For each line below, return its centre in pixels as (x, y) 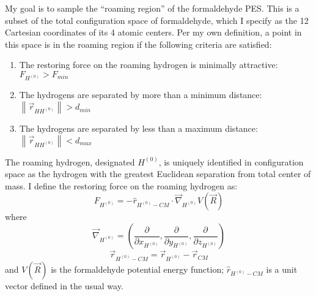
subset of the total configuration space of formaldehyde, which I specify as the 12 (157, 20)
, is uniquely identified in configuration (231, 161)
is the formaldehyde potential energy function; (138, 269)
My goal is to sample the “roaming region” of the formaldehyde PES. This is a (152, 8)
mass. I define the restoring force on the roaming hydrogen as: (121, 185)
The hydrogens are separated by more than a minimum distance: (141, 95)
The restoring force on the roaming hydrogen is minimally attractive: (149, 65)
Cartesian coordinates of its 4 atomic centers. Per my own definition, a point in (153, 32)
